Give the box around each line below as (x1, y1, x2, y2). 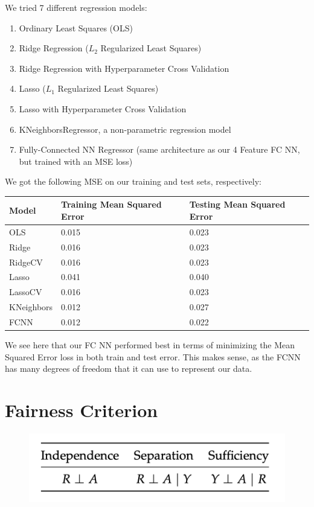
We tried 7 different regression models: (5, 1, 147, 13)
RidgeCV (9, 255, 43, 268)
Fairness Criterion (5, 398, 158, 422)
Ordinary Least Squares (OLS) (19, 21, 133, 34)
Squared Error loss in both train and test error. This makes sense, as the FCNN (5, 350, 301, 363)
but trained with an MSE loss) (19, 155, 133, 167)
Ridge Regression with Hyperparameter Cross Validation (19, 62, 229, 74)
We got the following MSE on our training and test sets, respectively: (5, 175, 261, 188)
